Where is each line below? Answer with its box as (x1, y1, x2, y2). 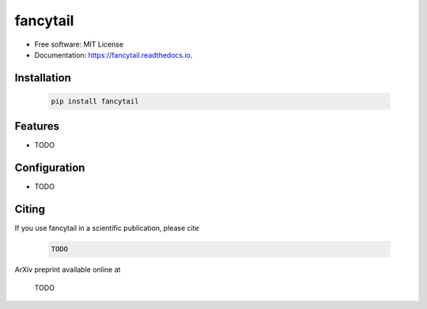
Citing (14, 202, 45, 217)
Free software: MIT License (34, 40, 124, 49)
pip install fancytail (51, 96, 139, 106)
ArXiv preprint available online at (14, 265, 121, 274)
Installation (14, 71, 71, 85)
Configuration (14, 161, 85, 175)
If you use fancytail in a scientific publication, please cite (14, 224, 199, 233)
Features (14, 119, 59, 134)
